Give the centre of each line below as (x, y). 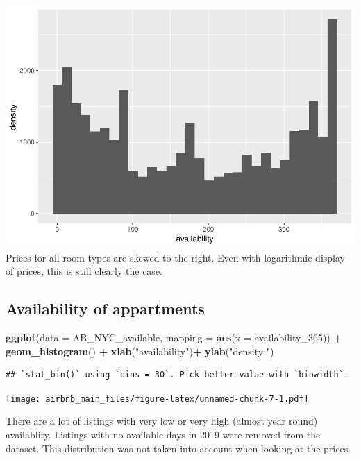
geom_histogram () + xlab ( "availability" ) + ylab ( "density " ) (140, 351)
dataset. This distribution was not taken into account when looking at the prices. (178, 448)
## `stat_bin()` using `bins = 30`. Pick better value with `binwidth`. (177, 375)
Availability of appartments (105, 308)
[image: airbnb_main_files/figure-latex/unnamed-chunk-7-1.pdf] (157, 399)
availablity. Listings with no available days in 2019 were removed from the (163, 434)
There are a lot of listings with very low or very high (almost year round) (162, 421)
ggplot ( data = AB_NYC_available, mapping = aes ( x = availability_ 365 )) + (174, 337)
